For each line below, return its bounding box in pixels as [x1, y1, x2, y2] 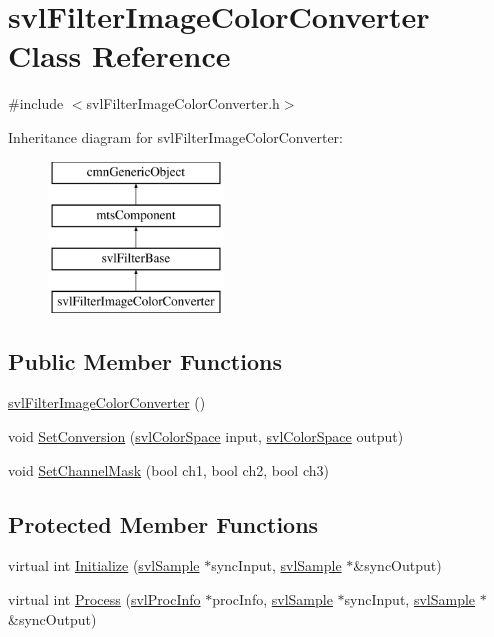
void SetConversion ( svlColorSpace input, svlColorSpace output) [8, 426, 404, 447]
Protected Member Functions [8, 508, 319, 539]
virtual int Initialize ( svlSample [8, 555, 200, 576]
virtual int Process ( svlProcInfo [8, 589, 201, 610]
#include [8, 93, 64, 114]
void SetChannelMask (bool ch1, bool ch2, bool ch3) [8, 459, 329, 480]
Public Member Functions [8, 345, 282, 376]
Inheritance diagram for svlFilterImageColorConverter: [8, 126, 344, 147]
